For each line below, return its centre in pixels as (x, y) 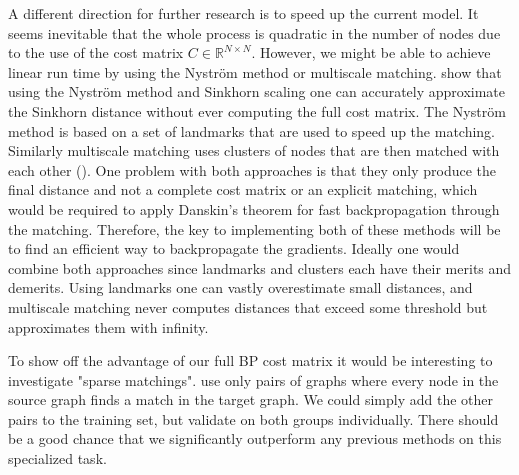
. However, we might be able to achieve (371, 52)
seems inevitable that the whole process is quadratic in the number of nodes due (254, 32)
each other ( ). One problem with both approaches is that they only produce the (252, 169)
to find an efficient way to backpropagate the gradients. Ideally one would (234, 248)
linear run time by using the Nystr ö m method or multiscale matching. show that (255, 71)
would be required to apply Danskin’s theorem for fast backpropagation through (254, 208)
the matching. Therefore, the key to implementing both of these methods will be (254, 228)
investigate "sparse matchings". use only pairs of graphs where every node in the (253, 379)
